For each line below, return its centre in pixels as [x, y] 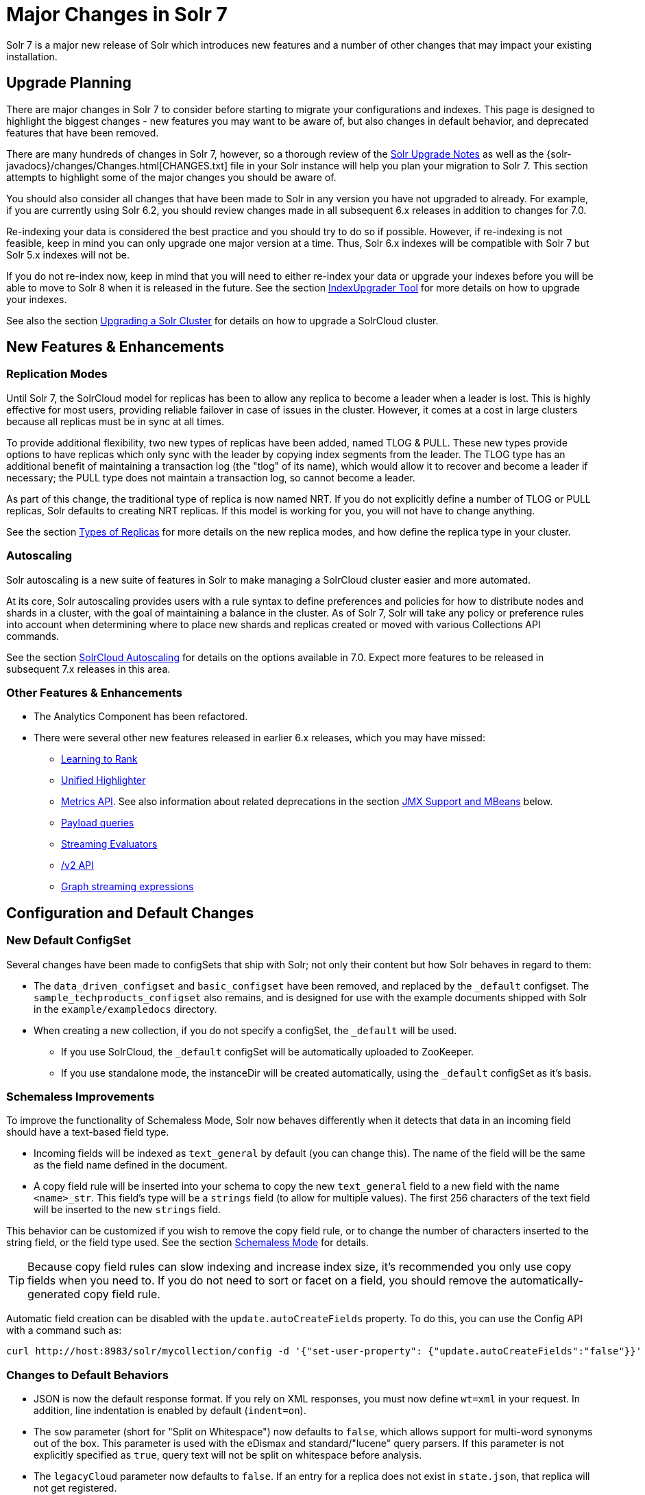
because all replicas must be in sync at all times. [115, 421]
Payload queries [98, 823]
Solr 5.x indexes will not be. [68, 254]
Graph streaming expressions [127, 887]
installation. [32, 56]
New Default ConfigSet [69, 941]
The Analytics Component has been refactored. [141, 717]
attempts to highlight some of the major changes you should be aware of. [171, 177]
